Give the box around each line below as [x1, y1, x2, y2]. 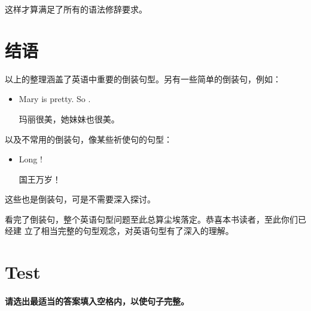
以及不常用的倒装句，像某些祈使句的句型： [5, 133, 172, 145]
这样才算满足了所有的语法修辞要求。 [5, 3, 147, 15]
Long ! [19, 153, 42, 165]
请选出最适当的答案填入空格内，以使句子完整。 [5, 295, 189, 307]
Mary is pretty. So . [19, 93, 91, 105]
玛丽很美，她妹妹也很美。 [19, 112, 120, 125]
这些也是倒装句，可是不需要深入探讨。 [5, 193, 155, 205]
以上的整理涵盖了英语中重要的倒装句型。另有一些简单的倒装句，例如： [5, 72, 281, 85]
